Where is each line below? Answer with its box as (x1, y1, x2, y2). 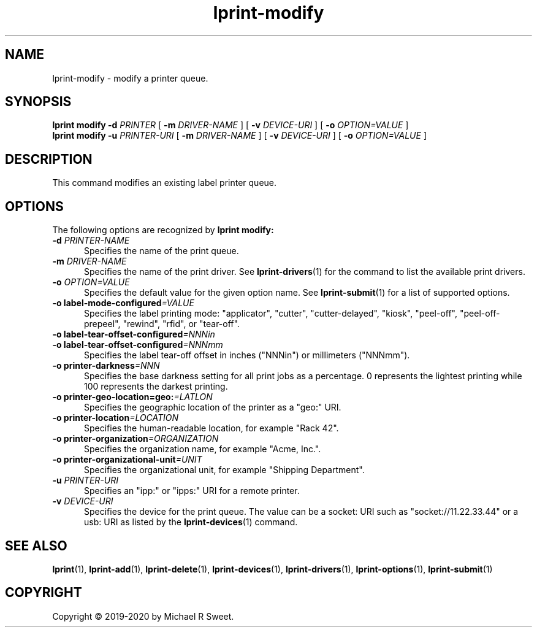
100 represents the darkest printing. (84, 381, 228, 392)
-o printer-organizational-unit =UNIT (52, 454, 202, 465)
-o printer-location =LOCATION (52, 412, 179, 423)
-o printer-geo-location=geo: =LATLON (52, 391, 213, 403)
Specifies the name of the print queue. (84, 245, 239, 256)
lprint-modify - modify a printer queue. (52, 72, 208, 83)
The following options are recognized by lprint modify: (52, 225, 274, 236)
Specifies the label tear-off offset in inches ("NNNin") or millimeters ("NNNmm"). (84, 350, 410, 361)
